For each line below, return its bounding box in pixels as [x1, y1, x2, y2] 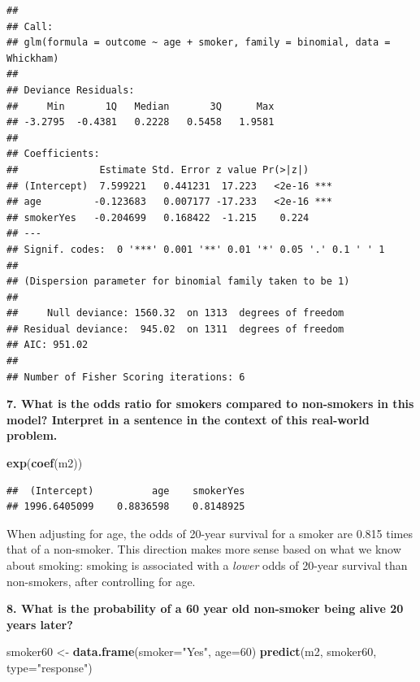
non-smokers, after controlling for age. [6, 572, 196, 589]
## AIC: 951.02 [6, 339, 89, 351]
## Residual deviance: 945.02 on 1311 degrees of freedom [6, 323, 344, 335]
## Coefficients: [6, 148, 100, 160]
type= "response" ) [6, 658, 93, 675]
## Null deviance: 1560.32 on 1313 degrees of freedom [6, 307, 344, 319]
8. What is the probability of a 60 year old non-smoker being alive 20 [6, 600, 404, 617]
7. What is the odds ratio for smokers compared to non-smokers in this [6, 395, 414, 412]
